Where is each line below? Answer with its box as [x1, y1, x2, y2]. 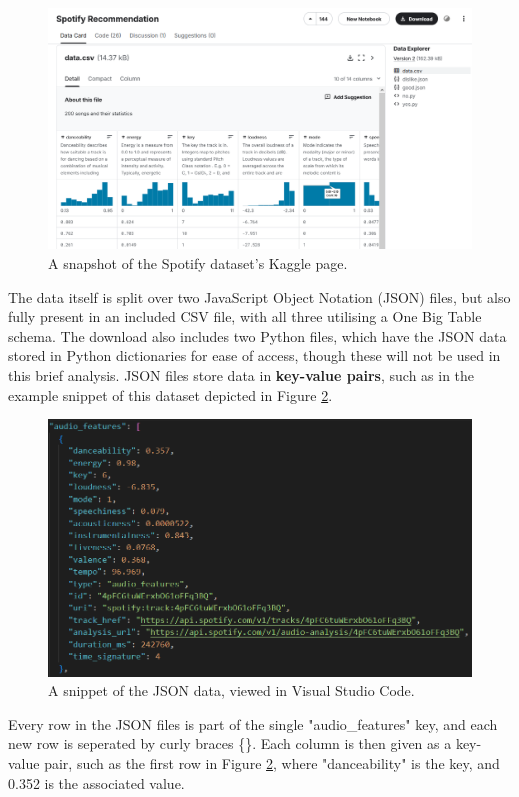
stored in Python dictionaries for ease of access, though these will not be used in [8, 345, 501, 366]
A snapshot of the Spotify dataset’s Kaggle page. [48, 252, 348, 273]
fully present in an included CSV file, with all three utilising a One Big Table [8, 306, 482, 327]
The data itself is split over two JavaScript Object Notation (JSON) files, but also [8, 286, 511, 307]
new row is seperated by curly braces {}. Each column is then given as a [8, 733, 452, 754]
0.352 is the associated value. [8, 772, 185, 793]
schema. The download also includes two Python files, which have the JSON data [8, 325, 507, 346]
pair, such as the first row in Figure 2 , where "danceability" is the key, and [44, 753, 500, 774]
